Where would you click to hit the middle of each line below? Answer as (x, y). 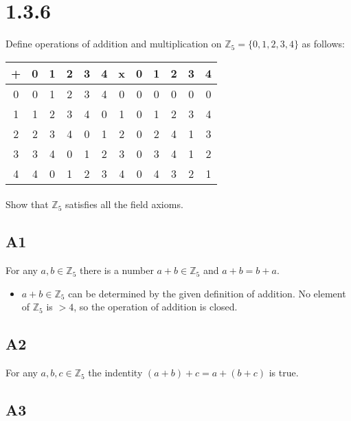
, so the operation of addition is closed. (156, 307)
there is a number (117, 270)
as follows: (323, 44)
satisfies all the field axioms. (124, 204)
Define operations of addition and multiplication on (114, 44)
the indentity (115, 373)
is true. (284, 373)
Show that (27, 204)
